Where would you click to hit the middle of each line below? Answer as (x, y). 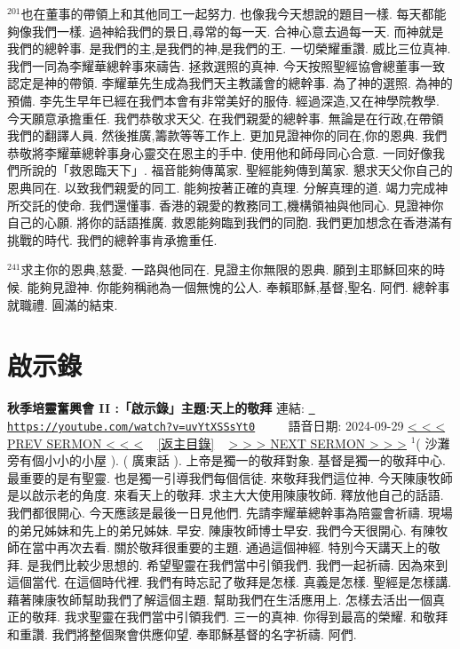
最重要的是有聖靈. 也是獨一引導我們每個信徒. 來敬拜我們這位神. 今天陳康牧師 (230, 477)
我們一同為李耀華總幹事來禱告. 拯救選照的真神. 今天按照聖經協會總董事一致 (226, 65)
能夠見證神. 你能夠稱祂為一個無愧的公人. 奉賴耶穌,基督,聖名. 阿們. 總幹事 (238, 286)
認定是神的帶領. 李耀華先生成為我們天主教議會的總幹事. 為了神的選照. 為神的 (230, 83)
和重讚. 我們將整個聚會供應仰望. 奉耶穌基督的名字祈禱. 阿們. (182, 634)
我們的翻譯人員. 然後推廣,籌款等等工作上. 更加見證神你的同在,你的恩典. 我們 (227, 135)
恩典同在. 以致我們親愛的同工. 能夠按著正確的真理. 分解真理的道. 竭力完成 (222, 187)
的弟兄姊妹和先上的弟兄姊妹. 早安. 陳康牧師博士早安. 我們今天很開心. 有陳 (222, 530)
